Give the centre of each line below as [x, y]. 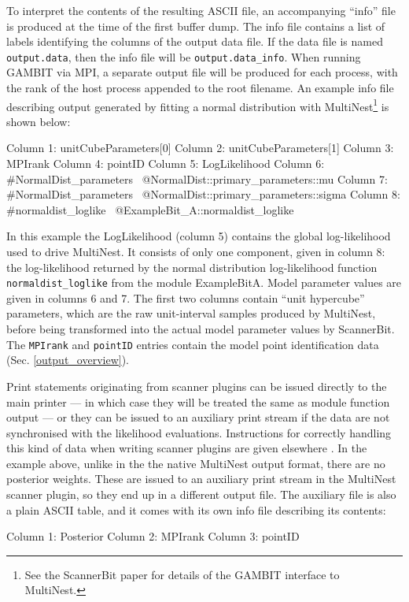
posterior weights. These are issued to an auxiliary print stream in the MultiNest [201, 479]
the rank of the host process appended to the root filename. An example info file [200, 88]
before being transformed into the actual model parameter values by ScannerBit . [201, 329]
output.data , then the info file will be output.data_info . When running [184, 56]
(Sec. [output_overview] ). [68, 360]
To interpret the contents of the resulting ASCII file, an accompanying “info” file [201, 10]
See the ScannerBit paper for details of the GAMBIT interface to [182, 574]
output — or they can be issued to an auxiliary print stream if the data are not [198, 417]
